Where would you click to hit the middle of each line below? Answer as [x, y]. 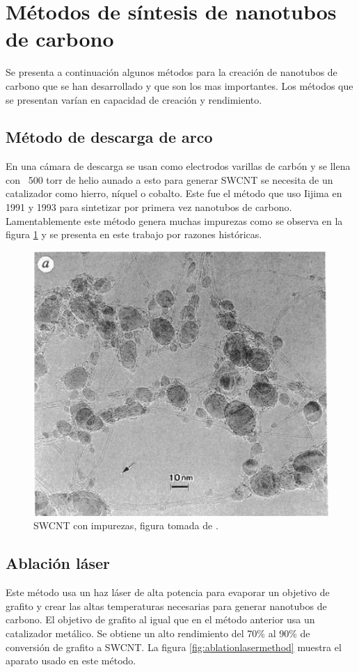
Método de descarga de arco [109, 137]
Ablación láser [58, 563]
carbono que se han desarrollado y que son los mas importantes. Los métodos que [179, 85]
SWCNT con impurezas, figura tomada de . [126, 525]
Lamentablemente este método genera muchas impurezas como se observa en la [174, 220]
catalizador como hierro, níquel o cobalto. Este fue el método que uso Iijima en [174, 193]
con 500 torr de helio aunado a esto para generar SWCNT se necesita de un [169, 179]
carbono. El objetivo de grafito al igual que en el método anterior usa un [160, 619]
